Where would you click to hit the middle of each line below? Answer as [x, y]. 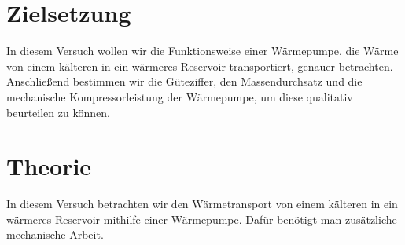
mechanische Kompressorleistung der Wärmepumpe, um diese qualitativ [180, 96]
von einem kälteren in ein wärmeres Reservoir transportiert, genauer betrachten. [200, 66]
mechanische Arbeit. [55, 234]
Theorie [49, 166]
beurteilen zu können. [58, 112]
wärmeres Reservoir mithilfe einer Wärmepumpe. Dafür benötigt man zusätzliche [202, 219]
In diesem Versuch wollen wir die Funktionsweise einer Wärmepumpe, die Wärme [202, 51]
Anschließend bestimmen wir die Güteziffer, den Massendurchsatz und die [184, 81]
